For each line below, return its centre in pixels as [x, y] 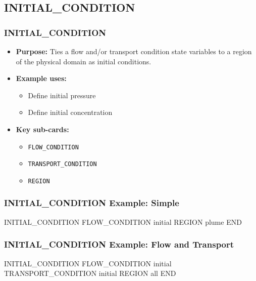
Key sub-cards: [42, 129]
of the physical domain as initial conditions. [84, 61]
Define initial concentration [70, 112]
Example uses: [41, 78]
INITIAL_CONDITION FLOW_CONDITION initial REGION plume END [123, 222]
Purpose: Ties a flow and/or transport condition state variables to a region [134, 51]
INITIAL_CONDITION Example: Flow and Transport [119, 244]
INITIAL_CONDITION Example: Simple [92, 203]
